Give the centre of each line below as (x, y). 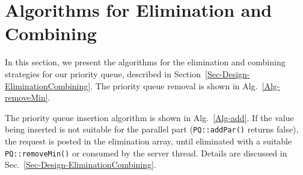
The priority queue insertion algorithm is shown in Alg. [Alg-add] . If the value (149, 117)
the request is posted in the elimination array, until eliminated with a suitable (148, 141)
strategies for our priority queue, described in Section (103, 73)
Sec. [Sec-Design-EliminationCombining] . (81, 165)
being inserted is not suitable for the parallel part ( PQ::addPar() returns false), (152, 129)
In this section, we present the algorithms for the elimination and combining (145, 62)
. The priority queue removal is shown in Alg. (174, 85)
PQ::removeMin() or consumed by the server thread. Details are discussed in (146, 153)
